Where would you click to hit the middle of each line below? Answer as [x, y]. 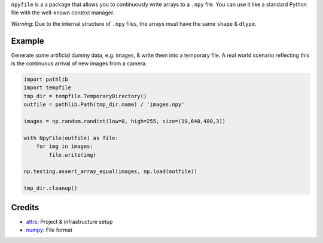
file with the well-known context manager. [63, 13]
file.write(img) [73, 155]
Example [28, 41]
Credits [25, 207]
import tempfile [48, 88]
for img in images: [65, 146]
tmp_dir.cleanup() [51, 188]
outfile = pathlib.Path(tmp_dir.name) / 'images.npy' [104, 104]
